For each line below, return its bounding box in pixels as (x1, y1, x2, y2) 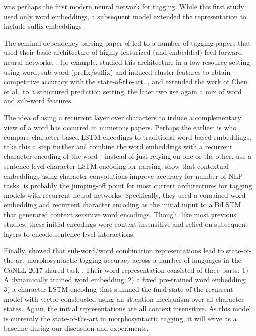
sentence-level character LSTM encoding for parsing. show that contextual (4, 160, 229, 171)
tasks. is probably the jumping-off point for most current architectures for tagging (4, 180, 252, 191)
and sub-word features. (4, 96, 73, 106)
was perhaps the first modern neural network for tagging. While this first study (4, 1, 244, 11)
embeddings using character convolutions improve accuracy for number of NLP (4, 170, 243, 181)
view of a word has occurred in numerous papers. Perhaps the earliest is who (4, 122, 237, 132)
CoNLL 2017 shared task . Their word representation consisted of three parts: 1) (4, 264, 248, 275)
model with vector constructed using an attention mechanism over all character (4, 293, 244, 304)
